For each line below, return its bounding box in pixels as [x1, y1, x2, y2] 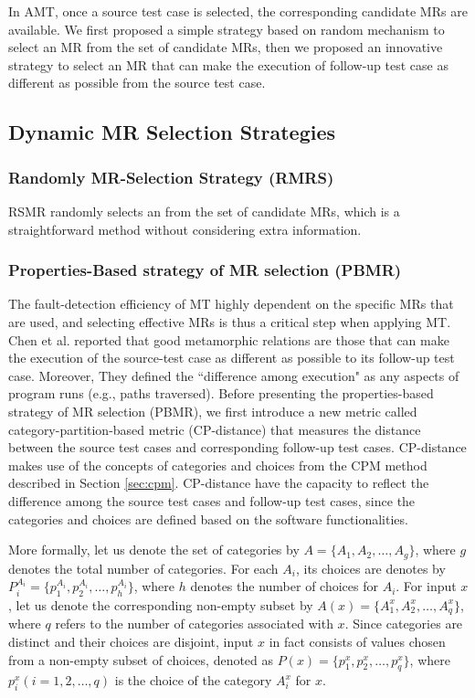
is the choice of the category [114, 671, 272, 690]
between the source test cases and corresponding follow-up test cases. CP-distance [8, 438, 467, 457]
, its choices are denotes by [295, 558, 446, 577]
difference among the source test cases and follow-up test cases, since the [8, 491, 416, 510]
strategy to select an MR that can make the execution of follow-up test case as [8, 55, 449, 74]
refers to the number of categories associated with [55, 614, 333, 633]
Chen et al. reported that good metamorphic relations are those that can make [8, 330, 449, 349]
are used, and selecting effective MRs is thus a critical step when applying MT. [8, 312, 451, 331]
